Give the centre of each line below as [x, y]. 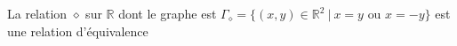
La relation [37, 13]
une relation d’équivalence [78, 31]
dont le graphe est [168, 13]
